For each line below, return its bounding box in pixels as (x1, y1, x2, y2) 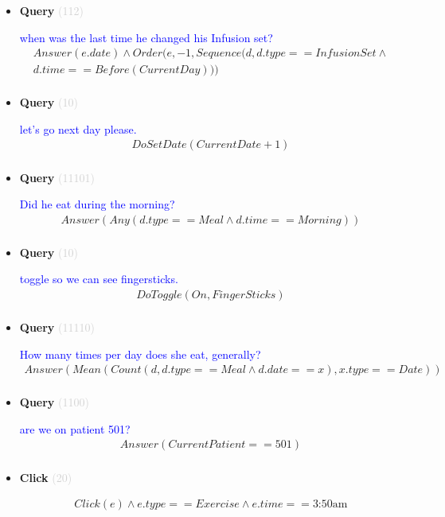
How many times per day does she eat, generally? (19, 345, 261, 362)
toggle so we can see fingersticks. (19, 270, 178, 287)
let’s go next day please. (19, 120, 137, 137)
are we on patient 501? (19, 420, 131, 437)
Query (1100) (19, 394, 89, 410)
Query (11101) (19, 169, 95, 185)
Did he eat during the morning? (19, 196, 175, 212)
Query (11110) (19, 319, 95, 336)
